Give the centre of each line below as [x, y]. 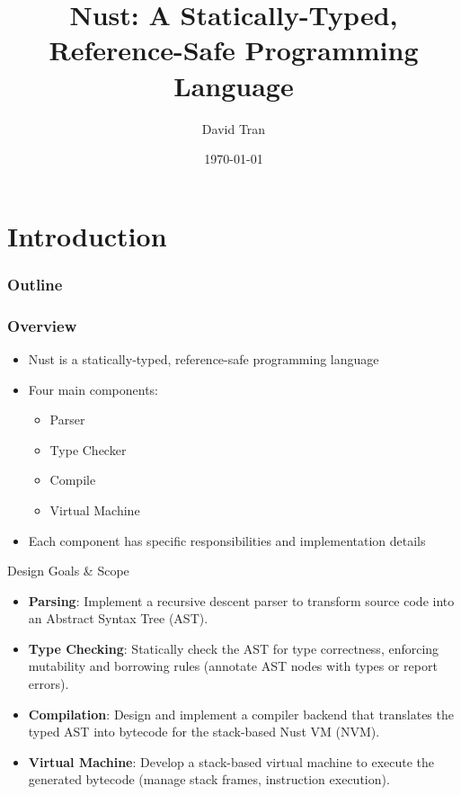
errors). [49, 684]
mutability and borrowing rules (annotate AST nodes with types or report [233, 666]
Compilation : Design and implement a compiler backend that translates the [241, 714]
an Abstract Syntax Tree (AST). [118, 618]
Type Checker [88, 449]
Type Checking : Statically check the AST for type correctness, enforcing [234, 648]
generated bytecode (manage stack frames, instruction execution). [209, 779]
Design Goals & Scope [68, 571]
